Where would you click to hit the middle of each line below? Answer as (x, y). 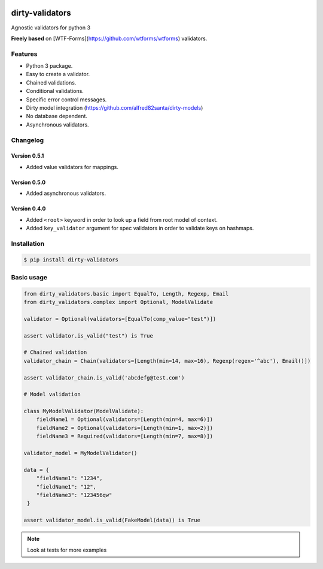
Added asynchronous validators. (66, 193)
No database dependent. (57, 116)
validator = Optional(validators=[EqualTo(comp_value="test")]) (120, 319)
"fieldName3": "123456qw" (74, 495)
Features (24, 54)
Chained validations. (51, 82)
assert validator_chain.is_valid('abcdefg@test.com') (104, 377)
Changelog (28, 140)
